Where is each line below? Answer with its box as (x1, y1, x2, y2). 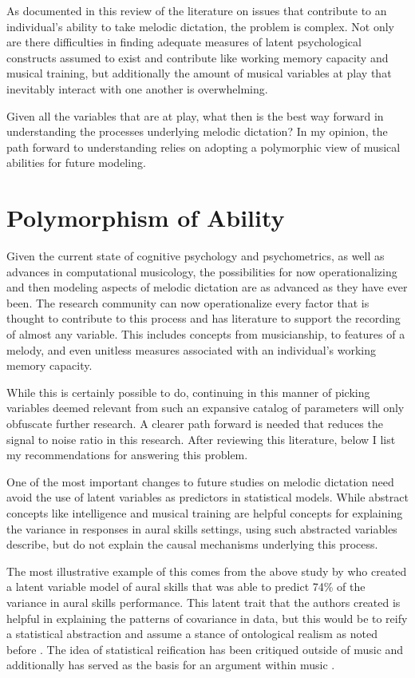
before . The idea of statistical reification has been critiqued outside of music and (6, 640, 404, 657)
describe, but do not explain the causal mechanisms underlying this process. (6, 536, 378, 553)
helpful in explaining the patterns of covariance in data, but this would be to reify (6, 609, 408, 626)
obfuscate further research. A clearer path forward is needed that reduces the (6, 415, 383, 431)
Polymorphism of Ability (6, 201, 285, 234)
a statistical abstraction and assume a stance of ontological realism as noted (6, 625, 377, 642)
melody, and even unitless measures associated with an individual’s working (6, 341, 377, 358)
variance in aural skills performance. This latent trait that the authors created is (6, 593, 401, 610)
